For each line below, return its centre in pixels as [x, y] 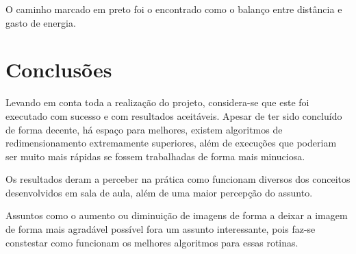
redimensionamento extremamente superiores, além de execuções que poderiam [171, 143]
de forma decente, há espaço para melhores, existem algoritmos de [144, 129]
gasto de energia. [41, 22]
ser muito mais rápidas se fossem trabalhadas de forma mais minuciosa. [155, 156]
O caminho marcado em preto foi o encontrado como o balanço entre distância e [174, 9]
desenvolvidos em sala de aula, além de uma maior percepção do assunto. [159, 192]
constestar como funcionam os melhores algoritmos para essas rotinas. [152, 242]
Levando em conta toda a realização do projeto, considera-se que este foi [157, 102]
